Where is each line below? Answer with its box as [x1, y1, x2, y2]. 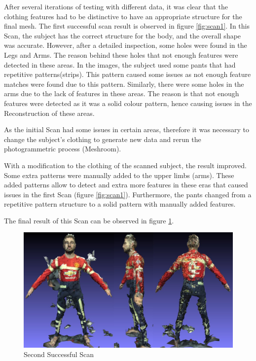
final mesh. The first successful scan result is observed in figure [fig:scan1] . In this [4, 21, 250, 31]
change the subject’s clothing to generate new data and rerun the [4, 134, 201, 144]
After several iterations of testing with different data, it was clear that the [4, 1, 228, 11]
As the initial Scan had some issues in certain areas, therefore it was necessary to [4, 124, 250, 135]
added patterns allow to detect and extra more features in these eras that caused [4, 180, 248, 190]
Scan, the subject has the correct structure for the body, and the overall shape [4, 30, 241, 40]
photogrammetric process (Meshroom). [4, 144, 121, 154]
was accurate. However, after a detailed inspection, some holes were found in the [4, 40, 247, 50]
